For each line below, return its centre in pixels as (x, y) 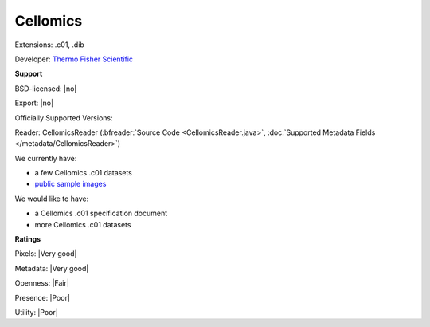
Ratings (28, 239)
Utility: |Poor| (37, 312)
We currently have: (46, 158)
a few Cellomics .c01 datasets (84, 173)
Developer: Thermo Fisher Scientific (74, 59)
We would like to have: (52, 199)
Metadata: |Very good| (52, 268)
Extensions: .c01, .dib (50, 45)
